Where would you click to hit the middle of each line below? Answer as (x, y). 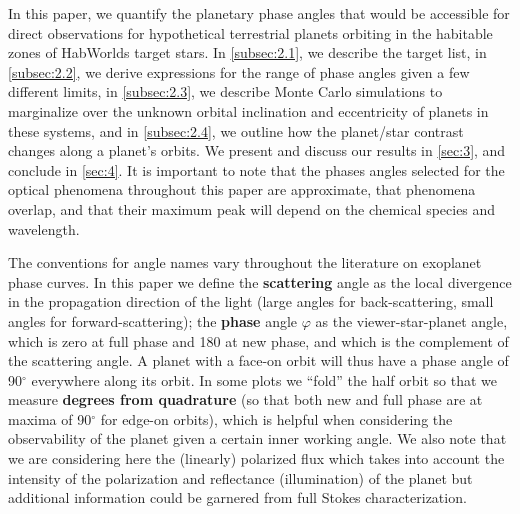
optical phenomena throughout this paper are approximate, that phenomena (242, 189)
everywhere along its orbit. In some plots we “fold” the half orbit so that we (264, 379)
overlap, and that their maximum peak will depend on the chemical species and (252, 208)
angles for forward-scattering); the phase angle (153, 320)
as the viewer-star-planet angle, (411, 320)
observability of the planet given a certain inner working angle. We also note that (257, 438)
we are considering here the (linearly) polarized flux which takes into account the (256, 458)
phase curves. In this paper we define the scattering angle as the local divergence (260, 281)
